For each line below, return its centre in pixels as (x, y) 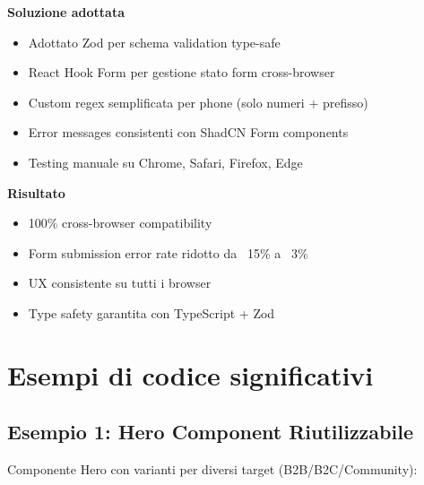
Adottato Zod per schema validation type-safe (154, 42)
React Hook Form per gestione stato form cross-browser (182, 72)
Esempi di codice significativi (190, 374)
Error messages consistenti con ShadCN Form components (188, 132)
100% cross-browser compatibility (120, 223)
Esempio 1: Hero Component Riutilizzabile (210, 432)
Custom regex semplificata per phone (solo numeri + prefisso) (198, 102)
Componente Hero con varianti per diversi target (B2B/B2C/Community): (212, 469)
